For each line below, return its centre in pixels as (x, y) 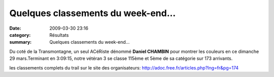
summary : (21, 42)
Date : (15, 28)
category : (20, 35)
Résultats (59, 35)
